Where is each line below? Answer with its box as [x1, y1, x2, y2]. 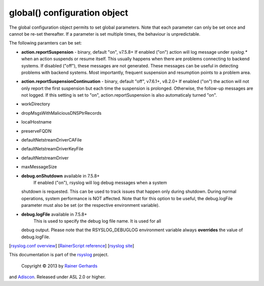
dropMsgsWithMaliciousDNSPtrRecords [21, 110, 102, 116]
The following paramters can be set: [9, 40, 82, 46]
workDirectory [21, 101, 50, 107]
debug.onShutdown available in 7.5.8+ [21, 173, 100, 179]
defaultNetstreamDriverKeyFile [21, 146, 84, 152]
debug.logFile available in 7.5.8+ [21, 211, 88, 217]
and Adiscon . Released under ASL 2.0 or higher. [9, 274, 106, 280]
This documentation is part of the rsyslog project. [9, 252, 109, 258]
